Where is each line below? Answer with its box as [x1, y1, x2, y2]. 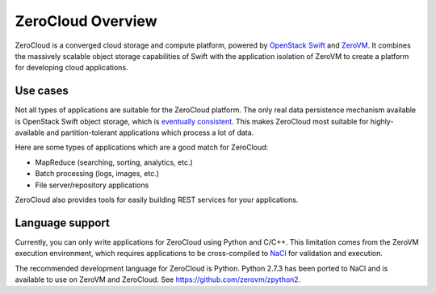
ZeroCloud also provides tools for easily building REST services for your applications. [15, 195, 299, 204]
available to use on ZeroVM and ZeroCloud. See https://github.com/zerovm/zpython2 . [15, 275, 301, 284]
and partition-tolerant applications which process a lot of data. [46, 128, 254, 137]
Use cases [15, 84, 69, 98]
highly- [370, 116, 394, 126]
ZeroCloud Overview [15, 12, 157, 30]
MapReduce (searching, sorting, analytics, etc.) [35, 157, 193, 167]
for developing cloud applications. [15, 63, 128, 73]
